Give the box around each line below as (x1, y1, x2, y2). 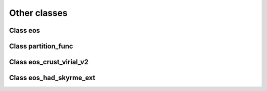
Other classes (9, 7, 68, 18)
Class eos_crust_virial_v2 (9, 58, 89, 66)
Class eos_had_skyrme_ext (9, 74, 96, 82)
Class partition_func (9, 42, 74, 50)
